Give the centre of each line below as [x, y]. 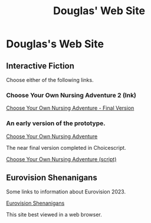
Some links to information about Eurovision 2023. [66, 192]
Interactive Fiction [40, 66]
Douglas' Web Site [99, 11]
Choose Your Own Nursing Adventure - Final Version [70, 108]
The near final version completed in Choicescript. [66, 147]
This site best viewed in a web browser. [54, 215]
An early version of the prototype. [56, 123]
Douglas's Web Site [55, 44]
